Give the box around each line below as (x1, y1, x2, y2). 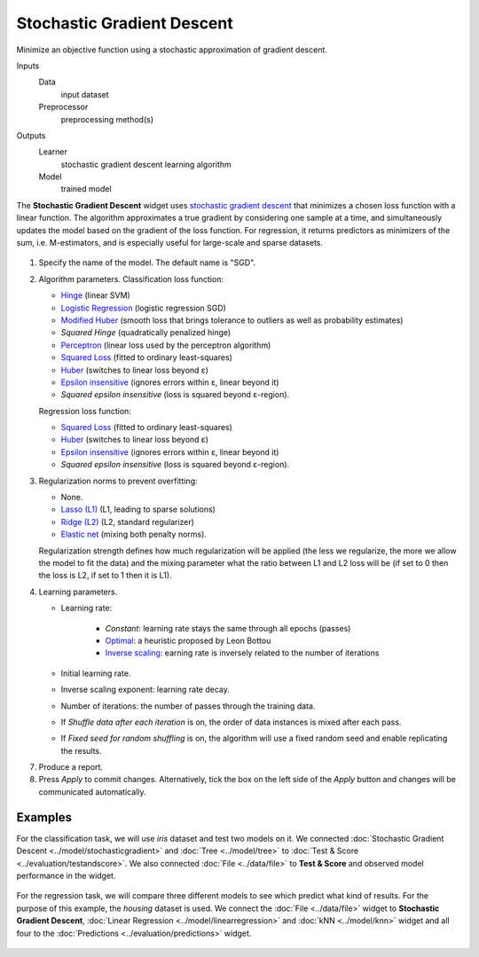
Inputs (16, 60, 40, 71)
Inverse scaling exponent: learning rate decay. (60, 684, 231, 695)
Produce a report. (38, 762, 104, 773)
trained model (60, 184, 112, 194)
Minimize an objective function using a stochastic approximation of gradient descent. (16, 44, 328, 55)
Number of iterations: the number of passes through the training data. (60, 701, 316, 711)
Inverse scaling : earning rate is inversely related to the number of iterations (105, 647, 380, 658)
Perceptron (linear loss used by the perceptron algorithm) (60, 340, 271, 350)
